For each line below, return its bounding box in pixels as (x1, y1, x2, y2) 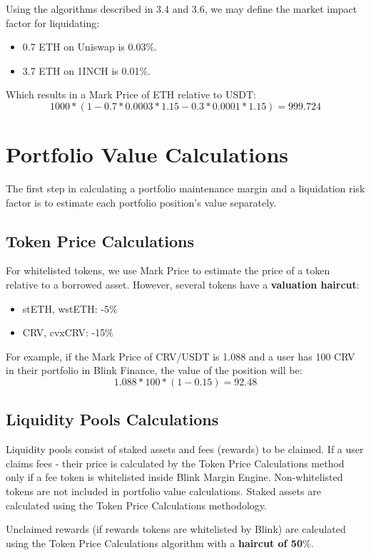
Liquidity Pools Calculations (6, 408, 219, 430)
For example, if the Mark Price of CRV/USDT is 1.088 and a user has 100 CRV (6, 348, 355, 363)
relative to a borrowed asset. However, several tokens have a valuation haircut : (6, 277, 360, 292)
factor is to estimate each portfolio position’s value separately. (6, 194, 277, 209)
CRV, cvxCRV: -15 (22, 325, 106, 340)
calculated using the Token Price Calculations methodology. (6, 497, 267, 512)
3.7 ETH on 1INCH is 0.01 (22, 63, 140, 78)
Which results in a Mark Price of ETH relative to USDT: (6, 87, 256, 102)
